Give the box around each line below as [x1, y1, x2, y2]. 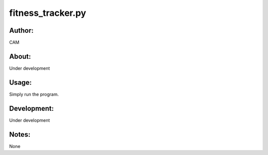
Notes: [9, 130, 31, 139]
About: [9, 52, 31, 60]
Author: [9, 26, 34, 35]
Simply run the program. [9, 91, 59, 97]
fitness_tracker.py [9, 7, 86, 18]
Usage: [9, 78, 32, 87]
